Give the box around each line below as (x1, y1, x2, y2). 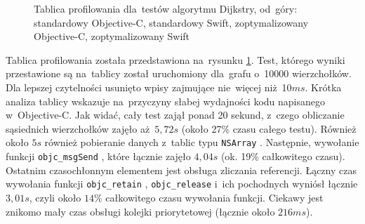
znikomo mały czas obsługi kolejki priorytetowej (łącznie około (6, 204, 275, 218)
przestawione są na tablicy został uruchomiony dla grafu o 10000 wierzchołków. (6, 66, 352, 81)
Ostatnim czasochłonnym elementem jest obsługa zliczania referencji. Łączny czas (6, 162, 357, 177)
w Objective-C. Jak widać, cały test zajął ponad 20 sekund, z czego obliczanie (6, 107, 345, 122)
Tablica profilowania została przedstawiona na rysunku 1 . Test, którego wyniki (6, 52, 345, 67)
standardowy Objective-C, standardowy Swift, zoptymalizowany (34, 15, 309, 29)
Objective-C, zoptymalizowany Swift (34, 29, 190, 44)
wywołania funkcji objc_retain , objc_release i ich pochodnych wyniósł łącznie (6, 176, 358, 191)
